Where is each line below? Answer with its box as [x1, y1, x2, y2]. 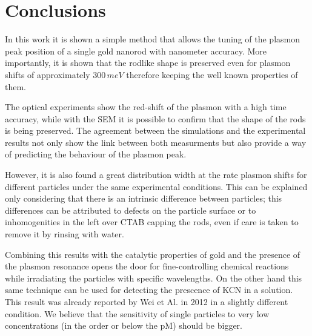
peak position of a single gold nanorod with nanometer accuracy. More [5, 44, 267, 57]
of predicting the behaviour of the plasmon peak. [5, 148, 187, 160]
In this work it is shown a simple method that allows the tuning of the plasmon [5, 33, 300, 45]
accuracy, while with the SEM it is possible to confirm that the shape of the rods [5, 112, 306, 125]
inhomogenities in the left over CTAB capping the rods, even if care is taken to [5, 216, 299, 228]
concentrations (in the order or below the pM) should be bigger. [5, 319, 242, 332]
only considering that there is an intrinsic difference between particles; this [5, 192, 282, 205]
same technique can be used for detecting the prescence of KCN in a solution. [5, 283, 293, 296]
